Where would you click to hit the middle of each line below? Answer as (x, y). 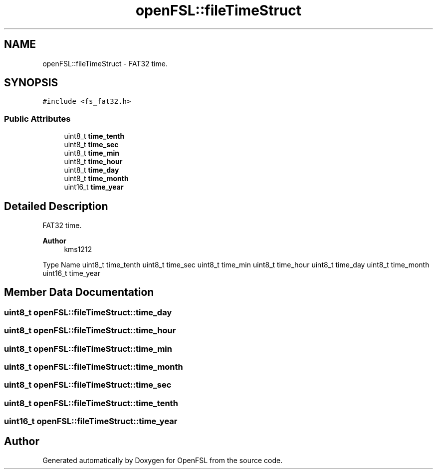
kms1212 (78, 249)
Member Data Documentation (79, 292)
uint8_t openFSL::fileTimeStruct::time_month (94, 367)
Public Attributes (37, 118)
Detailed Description (56, 206)
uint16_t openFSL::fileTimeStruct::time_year (91, 421)
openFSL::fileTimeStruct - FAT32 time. (105, 63)
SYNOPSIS (31, 83)
